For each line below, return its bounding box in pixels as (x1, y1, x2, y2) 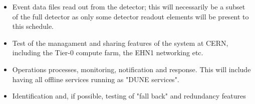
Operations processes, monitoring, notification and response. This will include (12, 64, 251, 74)
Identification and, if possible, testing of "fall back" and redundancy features (12, 91, 246, 101)
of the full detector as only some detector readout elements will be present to (12, 11, 249, 21)
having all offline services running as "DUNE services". (12, 74, 179, 84)
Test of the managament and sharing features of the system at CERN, (12, 37, 228, 48)
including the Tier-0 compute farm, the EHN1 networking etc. (12, 47, 203, 58)
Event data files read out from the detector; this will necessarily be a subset (12, 1, 245, 11)
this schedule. (12, 21, 54, 31)
